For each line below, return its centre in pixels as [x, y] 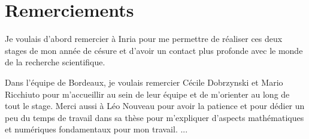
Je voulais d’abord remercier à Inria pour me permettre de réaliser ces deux [144, 39]
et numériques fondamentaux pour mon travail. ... [96, 129]
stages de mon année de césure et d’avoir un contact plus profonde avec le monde [154, 50]
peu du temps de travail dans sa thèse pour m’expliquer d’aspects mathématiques [154, 117]
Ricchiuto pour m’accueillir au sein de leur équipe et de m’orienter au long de [147, 94]
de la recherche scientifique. [55, 62]
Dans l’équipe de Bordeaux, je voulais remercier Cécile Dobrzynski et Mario [144, 82]
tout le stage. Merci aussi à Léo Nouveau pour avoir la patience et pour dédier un [155, 106]
